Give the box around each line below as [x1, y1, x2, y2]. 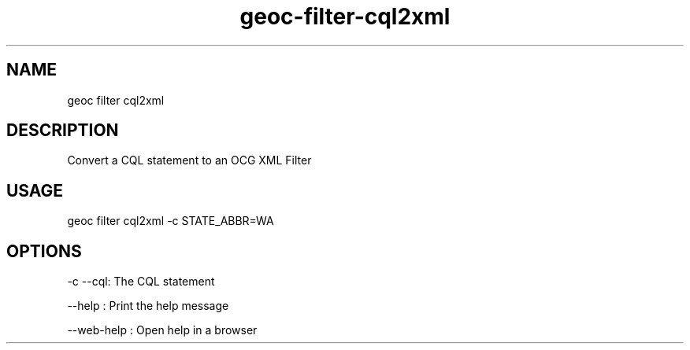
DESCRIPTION [6, 120, 119, 141]
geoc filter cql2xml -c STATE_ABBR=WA [67, 214, 274, 228]
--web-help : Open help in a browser [67, 323, 258, 337]
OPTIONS [6, 241, 82, 261]
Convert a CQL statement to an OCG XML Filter [67, 153, 312, 168]
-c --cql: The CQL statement [67, 274, 215, 289]
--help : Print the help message [67, 299, 229, 313]
